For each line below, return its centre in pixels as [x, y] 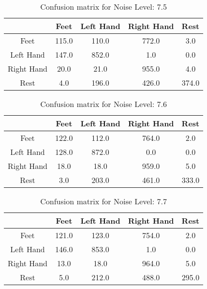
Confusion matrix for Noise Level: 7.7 [104, 201]
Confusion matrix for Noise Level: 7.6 [104, 104]
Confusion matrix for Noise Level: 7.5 [104, 7]
